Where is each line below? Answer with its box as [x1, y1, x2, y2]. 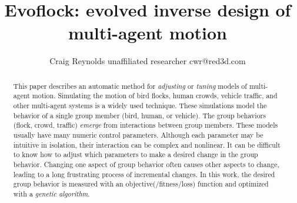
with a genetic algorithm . [13, 188, 90, 198]
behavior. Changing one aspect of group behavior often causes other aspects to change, [13, 159, 279, 169]
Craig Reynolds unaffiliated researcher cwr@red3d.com [49, 55, 246, 67]
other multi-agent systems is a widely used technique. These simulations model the [13, 101, 267, 111]
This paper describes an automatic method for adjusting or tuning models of [13, 81, 247, 91]
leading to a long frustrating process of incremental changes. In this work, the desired [13, 169, 275, 179]
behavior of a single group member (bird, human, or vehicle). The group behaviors [13, 110, 266, 120]
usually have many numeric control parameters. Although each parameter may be [13, 129, 263, 139]
